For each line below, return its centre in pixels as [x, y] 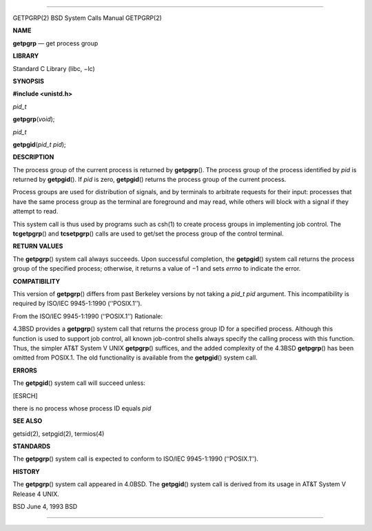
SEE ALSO [28, 421]
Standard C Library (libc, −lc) [54, 68]
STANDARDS [32, 446]
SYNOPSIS [29, 81]
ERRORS [25, 370]
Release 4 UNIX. [36, 494]
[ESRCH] [25, 395]
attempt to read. [35, 211]
